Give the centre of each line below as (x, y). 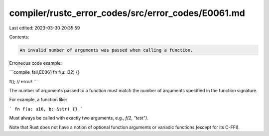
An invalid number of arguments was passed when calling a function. (106, 50)
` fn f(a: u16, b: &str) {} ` (46, 109)
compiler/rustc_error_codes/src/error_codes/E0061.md (127, 13)
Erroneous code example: (36, 63)
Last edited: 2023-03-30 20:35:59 (45, 28)
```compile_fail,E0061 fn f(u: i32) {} (44, 72)
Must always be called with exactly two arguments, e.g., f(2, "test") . (79, 118)
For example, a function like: (38, 100)
